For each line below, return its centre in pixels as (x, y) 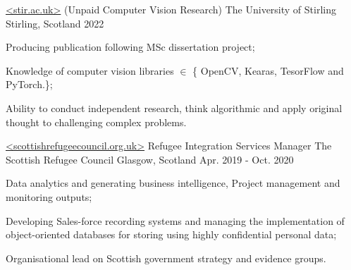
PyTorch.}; (29, 84)
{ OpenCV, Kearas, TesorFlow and (268, 70)
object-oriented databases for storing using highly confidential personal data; (171, 234)
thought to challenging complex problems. (96, 122)
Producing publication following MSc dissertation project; (130, 47)
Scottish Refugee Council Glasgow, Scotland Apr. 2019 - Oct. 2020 (150, 159)
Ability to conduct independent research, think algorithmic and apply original (174, 108)
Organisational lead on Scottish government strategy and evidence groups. (166, 258)
